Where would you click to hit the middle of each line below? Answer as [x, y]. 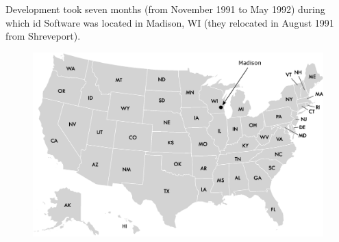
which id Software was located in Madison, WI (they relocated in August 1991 [170, 22]
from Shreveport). [43, 36]
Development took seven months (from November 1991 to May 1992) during [165, 9]
